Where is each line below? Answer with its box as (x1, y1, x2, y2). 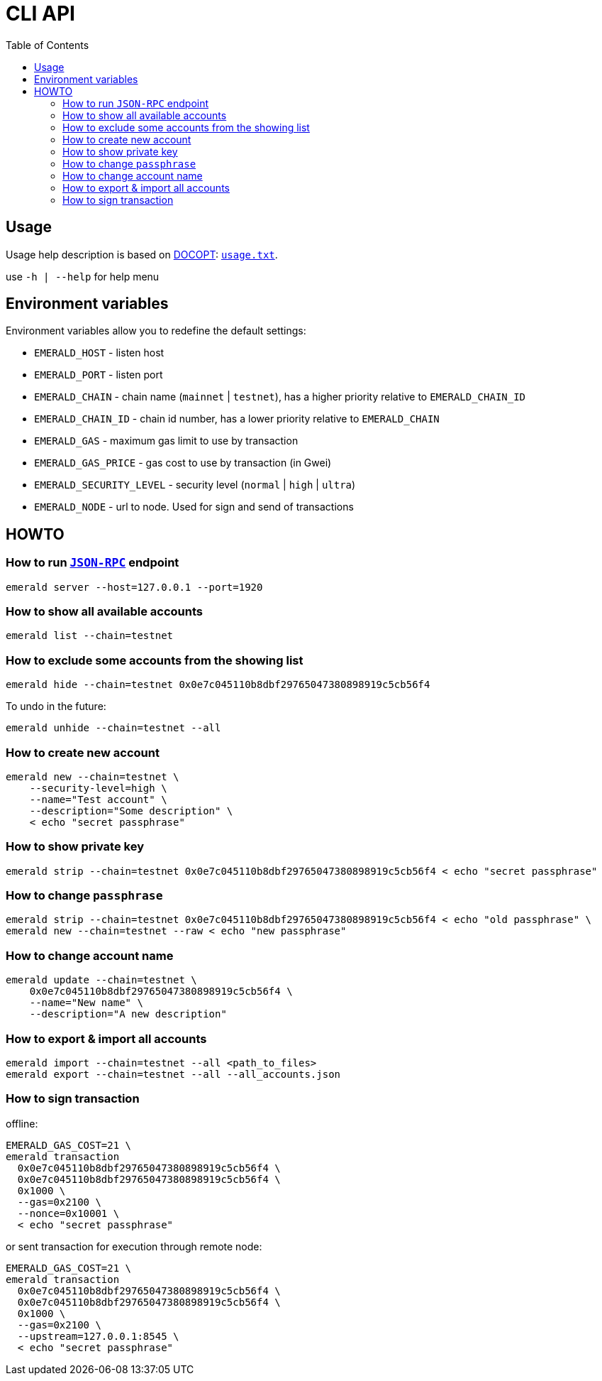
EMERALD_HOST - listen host (34, 346, 165, 359)
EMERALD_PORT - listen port (34, 369, 163, 381)
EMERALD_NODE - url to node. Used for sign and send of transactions (34, 501, 354, 513)
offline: (6, 1117, 38, 1130)
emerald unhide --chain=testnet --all (6, 722, 221, 734)
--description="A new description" (29, 1008, 227, 1020)
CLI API (6, 1, 75, 26)
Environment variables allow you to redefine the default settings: (6, 324, 306, 337)
